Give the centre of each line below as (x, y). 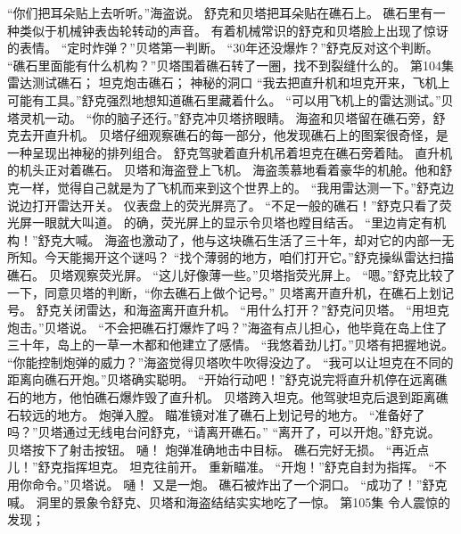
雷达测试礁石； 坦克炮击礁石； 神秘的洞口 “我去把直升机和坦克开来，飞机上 (229, 82)
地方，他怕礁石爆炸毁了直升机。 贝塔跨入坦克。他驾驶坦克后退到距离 (234, 397)
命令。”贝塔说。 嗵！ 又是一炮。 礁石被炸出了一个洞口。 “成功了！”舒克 (239, 485)
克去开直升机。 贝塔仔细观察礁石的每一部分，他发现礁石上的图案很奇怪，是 (228, 135)
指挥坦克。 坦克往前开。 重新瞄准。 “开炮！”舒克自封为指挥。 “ (249, 467)
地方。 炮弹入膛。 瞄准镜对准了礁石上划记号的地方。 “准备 (228, 414)
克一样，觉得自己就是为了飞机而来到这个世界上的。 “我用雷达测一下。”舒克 (224, 187)
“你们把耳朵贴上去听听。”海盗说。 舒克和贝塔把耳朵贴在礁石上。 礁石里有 (220, 12)
